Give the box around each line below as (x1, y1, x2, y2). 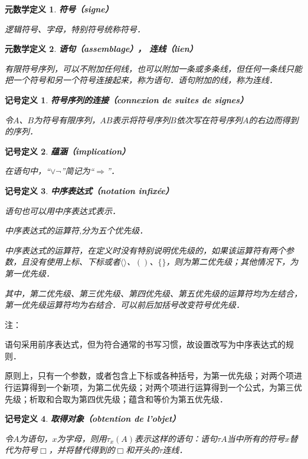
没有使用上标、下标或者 (29, 255, 120, 268)
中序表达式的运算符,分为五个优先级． (5, 224, 148, 237)
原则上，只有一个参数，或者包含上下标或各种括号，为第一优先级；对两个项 (5, 369, 294, 382)
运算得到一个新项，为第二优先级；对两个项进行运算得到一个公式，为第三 (12, 381, 294, 394)
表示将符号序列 (112, 113, 171, 126)
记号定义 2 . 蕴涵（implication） (5, 145, 130, 157)
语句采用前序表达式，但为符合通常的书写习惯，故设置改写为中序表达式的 (5, 338, 286, 350)
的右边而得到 (248, 113, 299, 126)
